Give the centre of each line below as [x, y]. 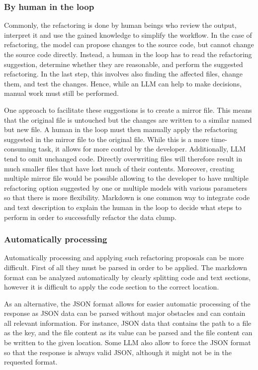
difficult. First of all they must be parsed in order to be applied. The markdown [126, 267]
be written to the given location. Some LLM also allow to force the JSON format [128, 342]
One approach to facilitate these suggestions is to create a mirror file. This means [128, 110]
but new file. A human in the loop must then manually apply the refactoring [121, 129]
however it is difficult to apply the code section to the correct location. [112, 287]
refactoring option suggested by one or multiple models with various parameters [126, 187]
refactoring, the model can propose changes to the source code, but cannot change [129, 44]
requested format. [31, 362]
